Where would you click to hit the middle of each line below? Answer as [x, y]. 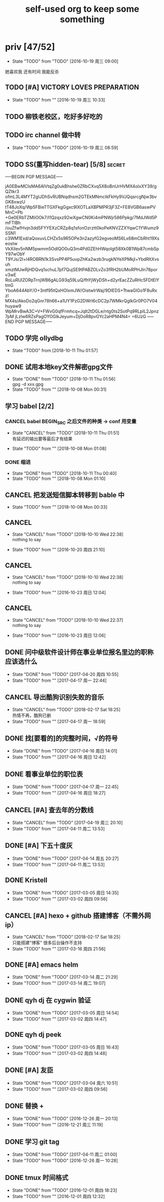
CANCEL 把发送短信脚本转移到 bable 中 [65, 495]
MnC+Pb [14, 212]
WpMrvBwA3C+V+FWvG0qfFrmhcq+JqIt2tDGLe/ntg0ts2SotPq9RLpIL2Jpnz [82, 311]
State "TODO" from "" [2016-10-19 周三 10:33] [59, 100]
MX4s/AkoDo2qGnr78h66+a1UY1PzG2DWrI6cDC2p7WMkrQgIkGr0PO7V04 [81, 300]
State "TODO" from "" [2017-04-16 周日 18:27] [59, 793]
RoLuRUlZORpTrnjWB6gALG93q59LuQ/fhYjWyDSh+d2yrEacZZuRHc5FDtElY [82, 280]
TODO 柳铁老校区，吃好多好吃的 [54, 117]
